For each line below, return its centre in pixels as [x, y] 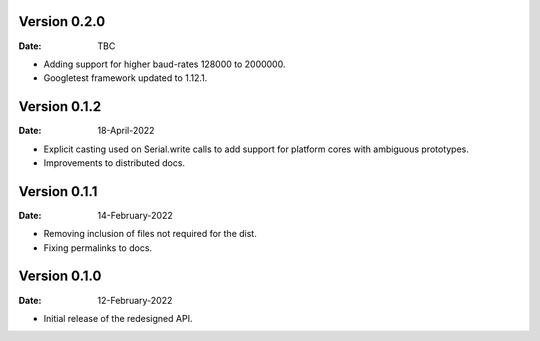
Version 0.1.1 [58, 191]
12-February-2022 [135, 300]
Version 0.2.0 [62, 21]
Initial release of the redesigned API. [118, 318]
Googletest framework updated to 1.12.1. [125, 78]
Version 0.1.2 [60, 106]
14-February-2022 [135, 215]
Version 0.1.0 [60, 276]
